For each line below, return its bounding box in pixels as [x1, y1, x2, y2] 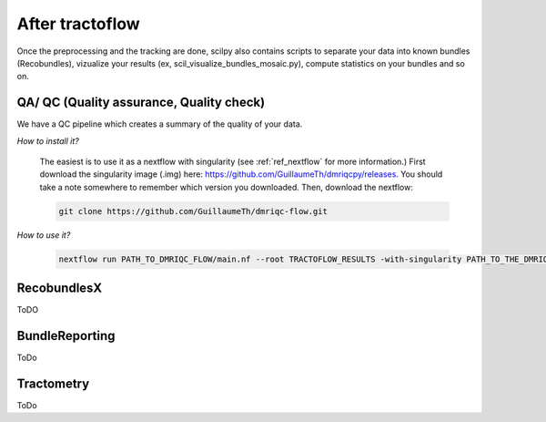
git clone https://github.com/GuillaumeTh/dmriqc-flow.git [58, 206, 328, 216]
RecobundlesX [16, 281, 103, 296]
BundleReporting [16, 328, 116, 344]
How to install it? [16, 135, 79, 146]
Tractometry [16, 376, 90, 391]
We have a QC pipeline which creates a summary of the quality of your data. [16, 118, 303, 129]
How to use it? [16, 229, 71, 241]
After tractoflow [16, 14, 140, 34]
